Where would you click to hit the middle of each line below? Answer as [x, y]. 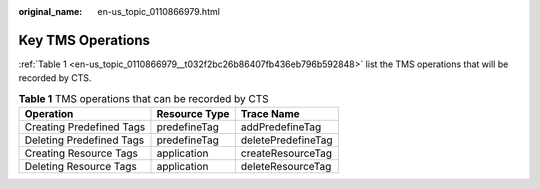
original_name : [50, 11]
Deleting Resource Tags [80, 167]
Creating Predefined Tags [85, 127]
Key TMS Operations [84, 40]
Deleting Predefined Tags [84, 140]
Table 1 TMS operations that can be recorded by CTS [143, 98]
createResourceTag [286, 153]
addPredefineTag [281, 127]
